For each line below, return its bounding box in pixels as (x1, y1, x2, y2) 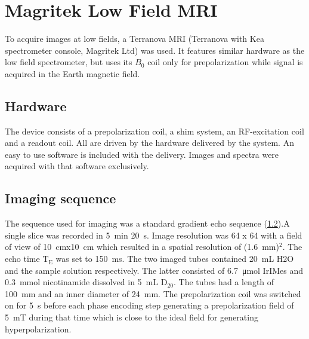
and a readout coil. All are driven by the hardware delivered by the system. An (5, 136, 294, 149)
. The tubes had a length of (173, 276, 274, 288)
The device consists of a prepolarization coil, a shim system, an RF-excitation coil (5, 124, 304, 137)
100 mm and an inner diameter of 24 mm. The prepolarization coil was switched (5, 287, 301, 300)
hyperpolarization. (5, 322, 72, 335)
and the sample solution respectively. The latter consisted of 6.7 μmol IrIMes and (5, 264, 304, 276)
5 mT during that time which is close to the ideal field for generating (5, 311, 258, 323)
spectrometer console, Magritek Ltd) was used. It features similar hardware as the (5, 44, 305, 56)
